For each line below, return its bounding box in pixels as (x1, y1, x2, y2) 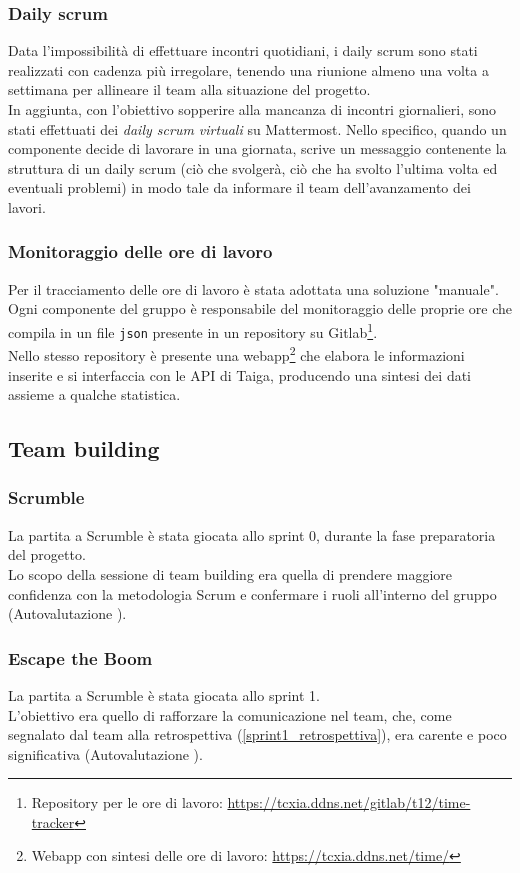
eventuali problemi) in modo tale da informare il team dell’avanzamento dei (8, 177, 471, 198)
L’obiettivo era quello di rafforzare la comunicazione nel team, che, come (8, 704, 452, 725)
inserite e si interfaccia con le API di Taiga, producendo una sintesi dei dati (8, 364, 472, 385)
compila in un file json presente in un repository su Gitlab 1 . (8, 318, 378, 342)
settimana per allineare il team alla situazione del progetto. (8, 79, 371, 100)
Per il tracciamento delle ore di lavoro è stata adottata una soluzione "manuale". (8, 278, 499, 299)
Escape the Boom (8, 645, 153, 670)
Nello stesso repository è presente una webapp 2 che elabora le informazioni (8, 342, 465, 365)
